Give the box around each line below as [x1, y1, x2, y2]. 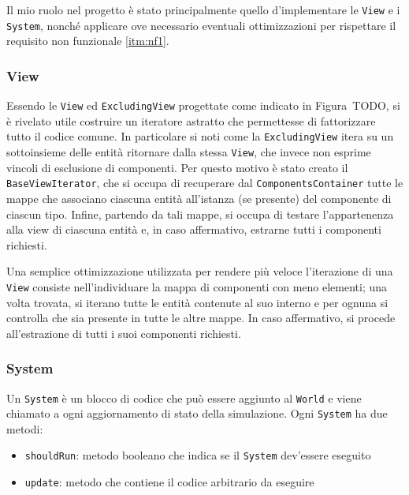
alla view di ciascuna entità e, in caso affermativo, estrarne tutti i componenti [6, 221, 381, 238]
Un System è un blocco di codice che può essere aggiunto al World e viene [6, 389, 362, 406]
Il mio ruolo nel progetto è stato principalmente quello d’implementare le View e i [6, 2, 400, 17]
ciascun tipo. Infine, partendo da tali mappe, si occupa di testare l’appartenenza [6, 205, 394, 222]
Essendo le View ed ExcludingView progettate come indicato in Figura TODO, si [6, 97, 400, 114]
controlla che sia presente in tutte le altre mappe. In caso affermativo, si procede [6, 309, 396, 326]
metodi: [6, 420, 43, 437]
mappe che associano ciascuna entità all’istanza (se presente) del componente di [6, 189, 392, 206]
